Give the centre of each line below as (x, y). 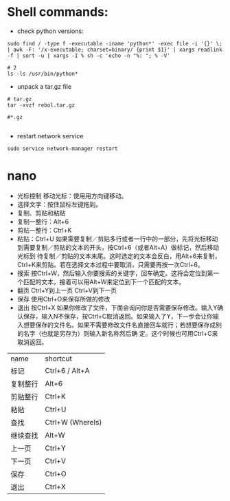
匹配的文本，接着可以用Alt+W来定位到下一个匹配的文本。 (104, 281)
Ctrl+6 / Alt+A (67, 370)
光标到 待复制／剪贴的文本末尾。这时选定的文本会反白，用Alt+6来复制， (119, 256)
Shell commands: (58, 12)
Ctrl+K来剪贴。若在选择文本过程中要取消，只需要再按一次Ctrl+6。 (110, 264)
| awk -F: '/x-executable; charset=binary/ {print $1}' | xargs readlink (115, 50)
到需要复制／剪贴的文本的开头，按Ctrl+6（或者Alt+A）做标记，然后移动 (118, 247)
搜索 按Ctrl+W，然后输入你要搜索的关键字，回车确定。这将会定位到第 (115, 273)
